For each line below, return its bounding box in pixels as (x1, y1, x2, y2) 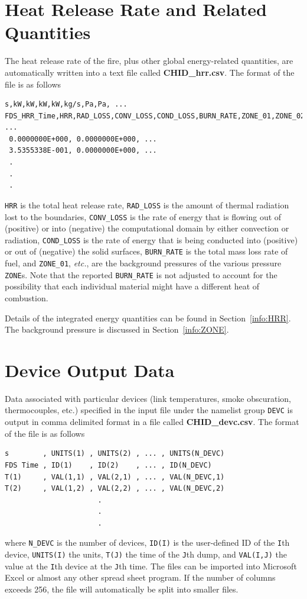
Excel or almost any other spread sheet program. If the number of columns (5, 571, 276, 584)
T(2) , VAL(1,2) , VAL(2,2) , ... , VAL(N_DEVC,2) (5, 484, 225, 493)
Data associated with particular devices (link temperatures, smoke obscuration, (5, 392, 292, 404)
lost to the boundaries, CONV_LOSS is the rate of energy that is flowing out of (5, 210, 282, 223)
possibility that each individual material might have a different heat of (5, 280, 260, 292)
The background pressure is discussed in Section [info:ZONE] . (5, 323, 229, 336)
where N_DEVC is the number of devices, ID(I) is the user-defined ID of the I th (5, 536, 290, 549)
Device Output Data (5, 358, 175, 382)
